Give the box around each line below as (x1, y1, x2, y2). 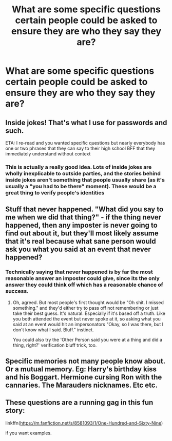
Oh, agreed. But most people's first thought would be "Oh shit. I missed (12, 299, 164, 306)
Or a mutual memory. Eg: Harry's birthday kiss (5, 365, 157, 373)
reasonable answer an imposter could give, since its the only (5, 275, 160, 282)
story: (5, 406, 25, 415)
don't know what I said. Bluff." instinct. (12, 327, 94, 333)
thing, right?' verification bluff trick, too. (12, 342, 97, 348)
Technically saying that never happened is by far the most (5, 268, 153, 275)
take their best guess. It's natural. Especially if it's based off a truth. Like (12, 310, 166, 316)
